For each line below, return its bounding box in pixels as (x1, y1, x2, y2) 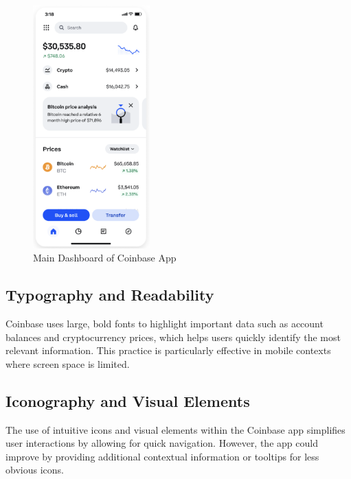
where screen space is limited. (5, 356, 130, 371)
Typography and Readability (5, 284, 214, 305)
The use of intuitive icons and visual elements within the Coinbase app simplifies (5, 422, 346, 436)
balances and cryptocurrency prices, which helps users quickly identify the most (5, 329, 341, 344)
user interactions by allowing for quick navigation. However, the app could (5, 436, 318, 450)
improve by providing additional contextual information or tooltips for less (5, 449, 319, 463)
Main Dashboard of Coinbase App (33, 250, 177, 265)
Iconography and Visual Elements (5, 390, 250, 411)
